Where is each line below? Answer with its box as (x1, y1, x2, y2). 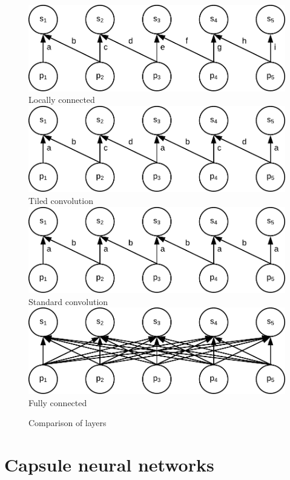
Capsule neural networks (4, 452, 214, 476)
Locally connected (28, 93, 95, 106)
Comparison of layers (28, 416, 107, 429)
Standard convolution (28, 295, 108, 307)
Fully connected (28, 396, 87, 409)
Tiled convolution (28, 194, 93, 206)
